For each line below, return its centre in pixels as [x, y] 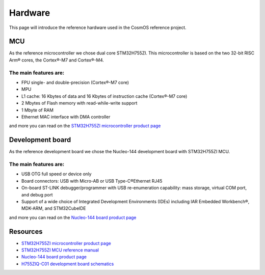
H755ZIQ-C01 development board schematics [67, 264]
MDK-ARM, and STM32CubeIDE [53, 208]
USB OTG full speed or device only [56, 174]
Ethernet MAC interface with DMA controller [66, 117]
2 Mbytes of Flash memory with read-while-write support [79, 103]
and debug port [37, 194]
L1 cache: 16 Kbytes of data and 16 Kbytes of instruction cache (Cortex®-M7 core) [104, 96]
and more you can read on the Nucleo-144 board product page [73, 217]
